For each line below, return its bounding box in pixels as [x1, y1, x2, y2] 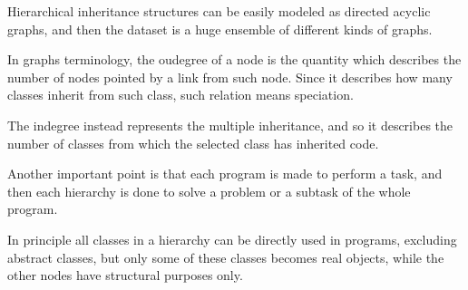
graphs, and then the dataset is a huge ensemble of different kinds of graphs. [7, 19, 433, 38]
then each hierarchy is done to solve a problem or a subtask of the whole [7, 181, 411, 200]
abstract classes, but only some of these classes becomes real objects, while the [7, 247, 444, 266]
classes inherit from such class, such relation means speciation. [7, 85, 354, 104]
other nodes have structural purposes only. [7, 266, 243, 285]
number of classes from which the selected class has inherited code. [7, 133, 379, 152]
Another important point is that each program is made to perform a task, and [7, 164, 443, 183]
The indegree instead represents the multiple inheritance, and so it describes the [7, 115, 453, 134]
